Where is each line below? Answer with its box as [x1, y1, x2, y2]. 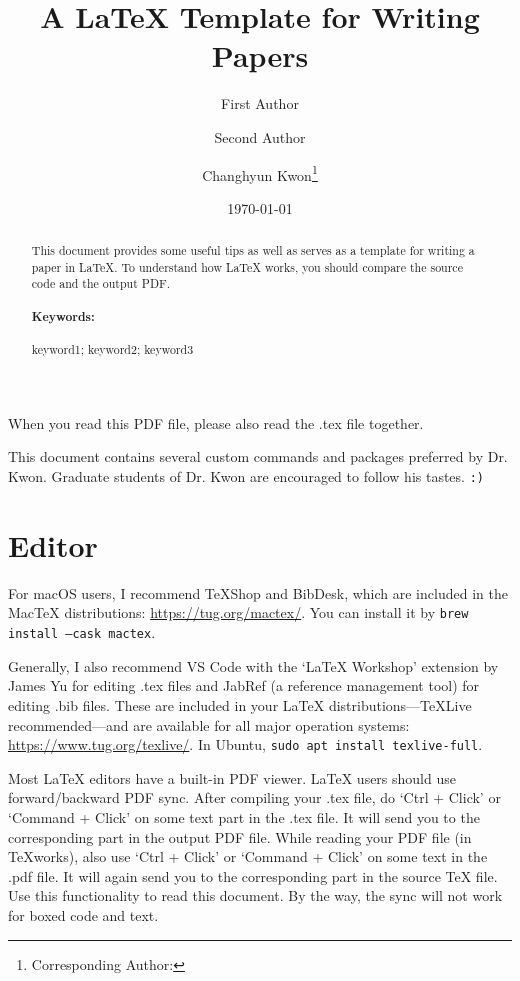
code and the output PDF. [31, 275, 171, 292]
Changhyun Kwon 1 [202, 161, 318, 185]
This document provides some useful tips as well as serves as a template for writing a [31, 242, 475, 259]
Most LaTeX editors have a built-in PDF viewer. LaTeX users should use [8, 767, 456, 788]
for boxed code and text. [8, 904, 159, 925]
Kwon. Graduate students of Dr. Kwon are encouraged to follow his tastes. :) [8, 466, 484, 487]
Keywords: [31, 307, 95, 325]
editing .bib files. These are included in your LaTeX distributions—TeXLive [8, 694, 472, 715]
